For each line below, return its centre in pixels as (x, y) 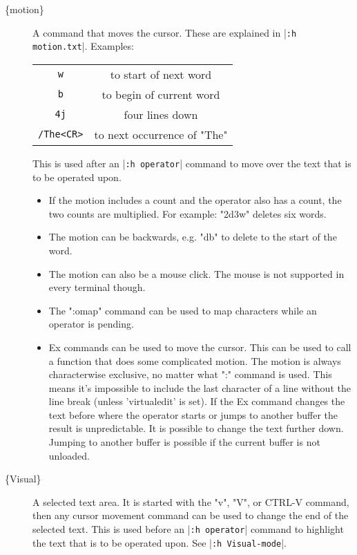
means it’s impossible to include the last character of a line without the (200, 387)
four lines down (161, 114)
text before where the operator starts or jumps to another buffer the (193, 414)
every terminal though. (97, 287)
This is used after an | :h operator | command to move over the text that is (192, 163)
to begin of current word (161, 94)
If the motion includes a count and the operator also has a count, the (195, 200)
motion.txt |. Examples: (83, 46)
